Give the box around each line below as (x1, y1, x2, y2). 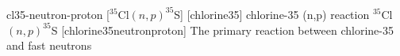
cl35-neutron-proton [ (6, 6, 110, 22)
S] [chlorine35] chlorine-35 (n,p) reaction (174, 6, 370, 22)
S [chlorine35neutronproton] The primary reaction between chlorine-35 (51, 21, 394, 38)
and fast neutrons (6, 37, 92, 54)
